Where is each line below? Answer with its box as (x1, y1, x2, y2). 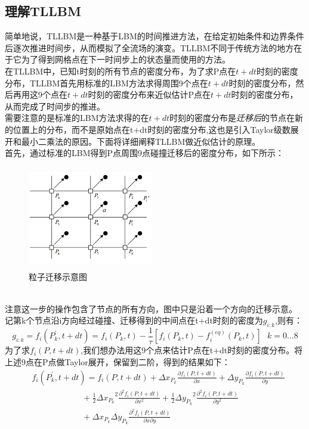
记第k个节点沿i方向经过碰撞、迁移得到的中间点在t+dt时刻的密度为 (5, 314, 263, 327)
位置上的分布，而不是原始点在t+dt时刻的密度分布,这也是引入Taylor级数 (13, 123, 291, 135)
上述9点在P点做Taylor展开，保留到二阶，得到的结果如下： (5, 356, 230, 368)
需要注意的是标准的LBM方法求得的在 (5, 111, 149, 124)
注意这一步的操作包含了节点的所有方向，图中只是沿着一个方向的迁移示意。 (5, 302, 297, 315)
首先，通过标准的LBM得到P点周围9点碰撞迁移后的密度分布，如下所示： (5, 147, 285, 159)
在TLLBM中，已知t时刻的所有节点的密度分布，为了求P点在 (5, 64, 236, 77)
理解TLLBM (5, 2, 81, 20)
